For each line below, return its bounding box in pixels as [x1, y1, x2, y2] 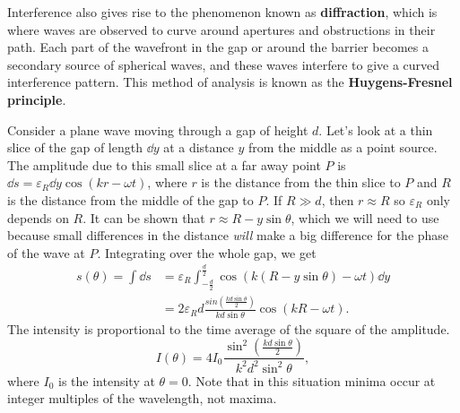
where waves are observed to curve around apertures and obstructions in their [7, 20, 436, 39]
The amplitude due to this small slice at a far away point [7, 155, 321, 174]
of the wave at [7, 243, 85, 262]
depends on [7, 208, 69, 227]
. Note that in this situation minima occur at [187, 371, 436, 390]
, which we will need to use [291, 208, 439, 227]
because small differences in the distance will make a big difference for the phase [7, 226, 449, 245]
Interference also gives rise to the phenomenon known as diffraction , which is [7, 3, 438, 21]
